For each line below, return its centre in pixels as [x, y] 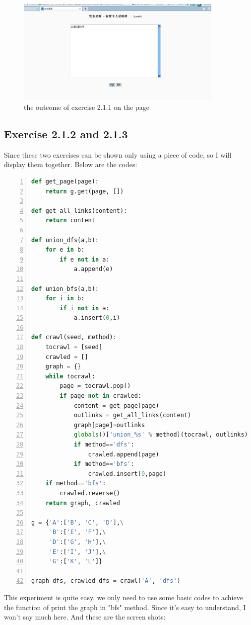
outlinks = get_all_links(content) [132, 415]
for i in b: [65, 299]
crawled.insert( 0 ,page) [127, 474]
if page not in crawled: [100, 396]
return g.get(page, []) [85, 191]
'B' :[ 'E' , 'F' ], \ [77, 532]
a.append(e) [93, 269]
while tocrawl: [70, 376]
